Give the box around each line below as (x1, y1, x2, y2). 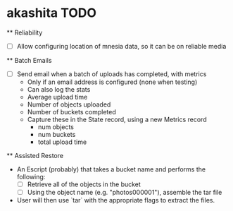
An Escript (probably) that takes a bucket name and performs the (16, 165, 206, 174)
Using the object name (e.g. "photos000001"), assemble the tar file (27, 188, 222, 197)
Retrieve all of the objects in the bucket (27, 180, 141, 188)
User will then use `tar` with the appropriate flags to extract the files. (16, 196, 215, 205)
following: (16, 173, 46, 181)
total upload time (37, 138, 87, 146)
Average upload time (27, 93, 88, 102)
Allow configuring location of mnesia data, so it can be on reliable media (16, 42, 227, 50)
